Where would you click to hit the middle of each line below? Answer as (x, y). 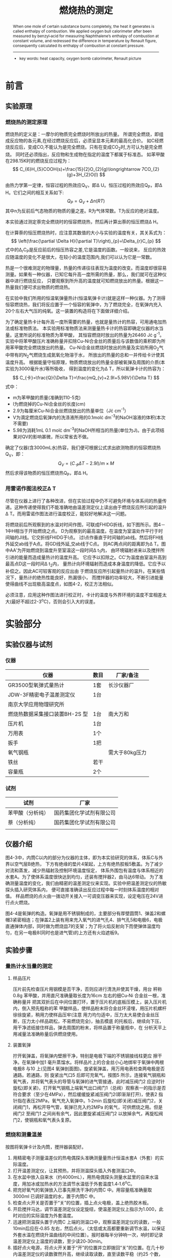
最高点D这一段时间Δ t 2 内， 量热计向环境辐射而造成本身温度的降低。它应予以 (86, 564)
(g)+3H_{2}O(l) (82, 175)
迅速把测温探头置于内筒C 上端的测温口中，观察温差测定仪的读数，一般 (87, 1222)
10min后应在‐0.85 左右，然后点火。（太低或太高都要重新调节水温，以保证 (89, 1228)
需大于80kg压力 (127, 752)
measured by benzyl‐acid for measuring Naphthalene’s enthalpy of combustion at (86, 36)
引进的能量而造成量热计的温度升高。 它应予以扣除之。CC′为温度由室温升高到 (86, 557)
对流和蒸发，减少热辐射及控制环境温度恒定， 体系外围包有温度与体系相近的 (84, 870)
